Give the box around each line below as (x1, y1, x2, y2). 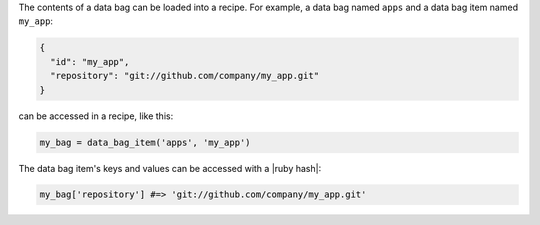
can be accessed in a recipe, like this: (18, 110, 174, 122)
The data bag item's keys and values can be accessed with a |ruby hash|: (18, 162, 322, 174)
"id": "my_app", (50, 56, 130, 67)
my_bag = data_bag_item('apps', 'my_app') (39, 136, 251, 148)
